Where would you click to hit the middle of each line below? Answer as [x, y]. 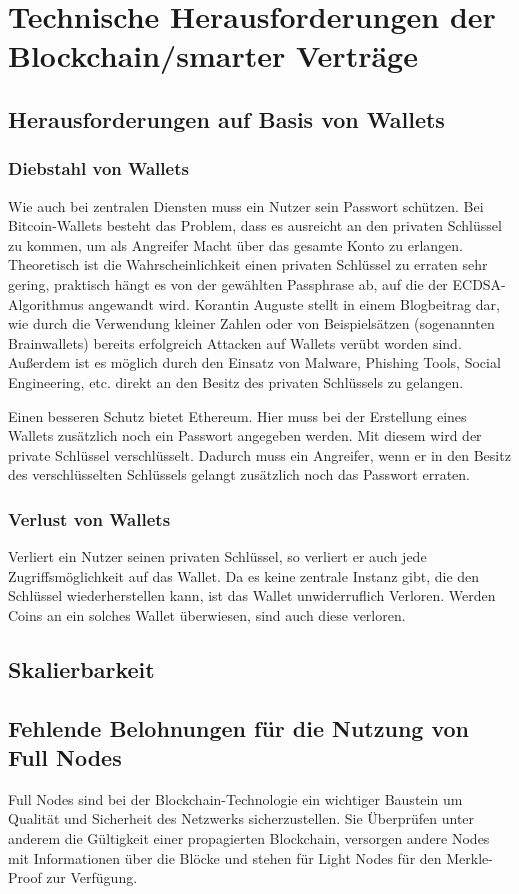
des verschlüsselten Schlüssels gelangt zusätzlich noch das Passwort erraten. [239, 474]
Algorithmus [46, 303]
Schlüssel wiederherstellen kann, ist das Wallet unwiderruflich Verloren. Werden [252, 595]
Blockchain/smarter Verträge [213, 55]
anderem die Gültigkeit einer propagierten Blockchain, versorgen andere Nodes [249, 838]
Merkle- [469, 857]
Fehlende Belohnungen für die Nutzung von [238, 727]
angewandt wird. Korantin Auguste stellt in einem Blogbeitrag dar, [294, 303]
